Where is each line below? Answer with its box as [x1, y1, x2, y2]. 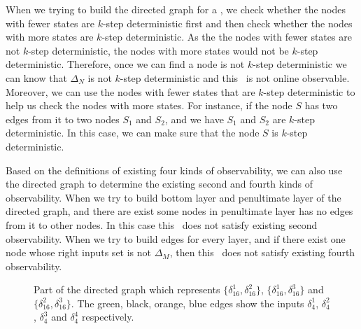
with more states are [6, 29, 94, 44]
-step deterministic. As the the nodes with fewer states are [101, 29, 352, 44]
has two [304, 98, 338, 113]
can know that [6, 70, 67, 85]
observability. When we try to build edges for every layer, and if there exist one [6, 231, 346, 246]
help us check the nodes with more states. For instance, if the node [6, 98, 292, 113]
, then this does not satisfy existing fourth [169, 245, 355, 260]
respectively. [81, 309, 134, 324]
